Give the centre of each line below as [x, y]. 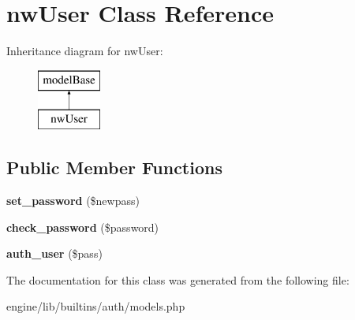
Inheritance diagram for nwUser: [85, 51]
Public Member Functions [114, 167]
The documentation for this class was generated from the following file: [178, 279]
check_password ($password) [83, 227]
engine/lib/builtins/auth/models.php [96, 306]
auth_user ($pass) [54, 253]
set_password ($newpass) [73, 201]
